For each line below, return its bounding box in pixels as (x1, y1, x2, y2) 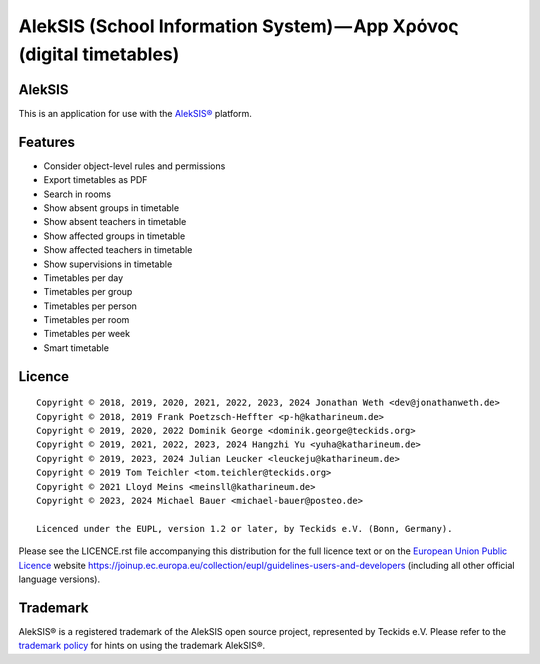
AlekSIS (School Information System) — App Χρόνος (18, 15, 459, 37)
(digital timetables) (18, 43, 180, 65)
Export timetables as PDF (43, 174, 148, 186)
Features (18, 133, 75, 150)
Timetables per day (43, 271, 124, 284)
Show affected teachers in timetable (43, 244, 193, 256)
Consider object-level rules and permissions (43, 160, 226, 172)
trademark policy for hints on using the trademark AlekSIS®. (18, 640, 266, 652)
